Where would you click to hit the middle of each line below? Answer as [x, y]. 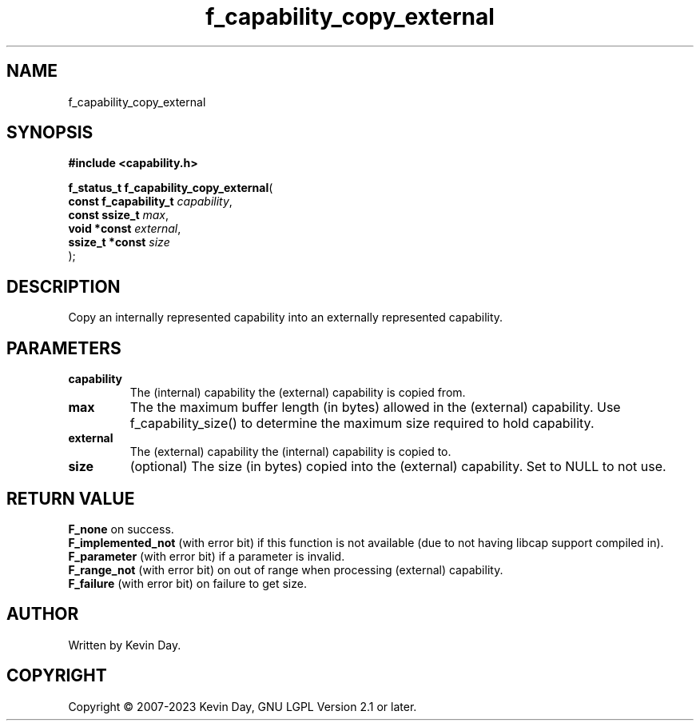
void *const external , [125, 229]
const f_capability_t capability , [150, 202]
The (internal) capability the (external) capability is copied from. [298, 393]
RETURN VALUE [71, 498]
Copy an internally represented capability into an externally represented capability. [286, 318]
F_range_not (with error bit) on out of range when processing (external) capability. [286, 569]
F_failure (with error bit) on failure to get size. [187, 583]
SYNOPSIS [50, 133]
